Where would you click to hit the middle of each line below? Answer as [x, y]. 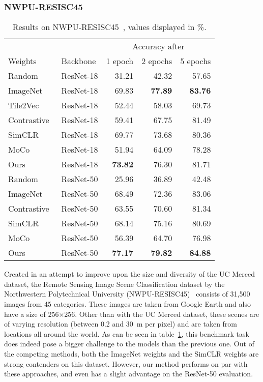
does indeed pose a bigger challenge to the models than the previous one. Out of [129, 344]
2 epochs [157, 61]
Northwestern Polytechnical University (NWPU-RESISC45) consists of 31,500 [127, 294]
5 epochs [196, 61]
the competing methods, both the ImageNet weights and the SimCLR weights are [131, 353]
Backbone [79, 61]
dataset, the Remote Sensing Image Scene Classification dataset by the [114, 284]
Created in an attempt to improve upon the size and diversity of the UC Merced [130, 274]
